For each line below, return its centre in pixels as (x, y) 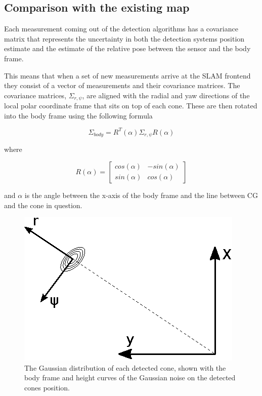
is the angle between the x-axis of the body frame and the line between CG (141, 195)
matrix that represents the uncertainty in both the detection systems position (124, 38)
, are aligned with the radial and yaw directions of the (166, 95)
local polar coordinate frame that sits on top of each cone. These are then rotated (131, 106)
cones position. (47, 387)
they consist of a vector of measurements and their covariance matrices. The (122, 85)
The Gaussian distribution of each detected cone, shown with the (125, 367)
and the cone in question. (43, 205)
